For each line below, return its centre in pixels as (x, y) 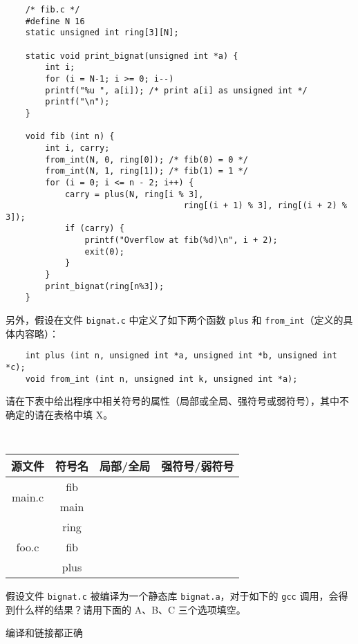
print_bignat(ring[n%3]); (105, 286)
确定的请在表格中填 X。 (59, 414)
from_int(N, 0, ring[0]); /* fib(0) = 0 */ (147, 159)
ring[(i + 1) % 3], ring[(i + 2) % (265, 206)
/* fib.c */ (53, 10)
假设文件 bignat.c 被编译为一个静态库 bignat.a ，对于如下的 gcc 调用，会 (172, 596)
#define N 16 (55, 21)
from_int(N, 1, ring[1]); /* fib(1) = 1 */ (147, 171)
